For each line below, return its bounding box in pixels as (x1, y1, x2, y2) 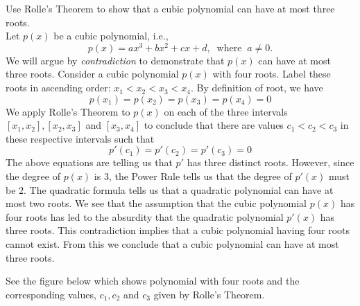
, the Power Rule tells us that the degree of (108, 169, 292, 183)
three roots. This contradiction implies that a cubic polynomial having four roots (6, 223, 350, 237)
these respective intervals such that (6, 131, 155, 145)
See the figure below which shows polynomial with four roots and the (6, 273, 300, 288)
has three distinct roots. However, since (187, 155, 354, 170)
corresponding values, (6, 287, 96, 301)
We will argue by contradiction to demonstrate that (6, 53, 225, 67)
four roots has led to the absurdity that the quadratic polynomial (6, 209, 284, 224)
